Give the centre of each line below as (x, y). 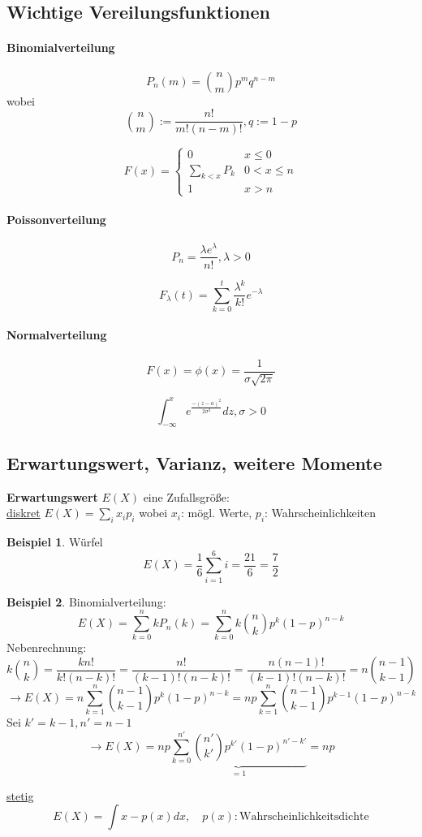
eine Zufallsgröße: (186, 496)
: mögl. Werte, (217, 513)
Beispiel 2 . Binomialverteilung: (86, 601)
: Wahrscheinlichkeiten (321, 513)
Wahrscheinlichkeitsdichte (304, 817)
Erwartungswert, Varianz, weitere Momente (194, 462)
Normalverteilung (57, 335)
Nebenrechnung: (47, 647)
